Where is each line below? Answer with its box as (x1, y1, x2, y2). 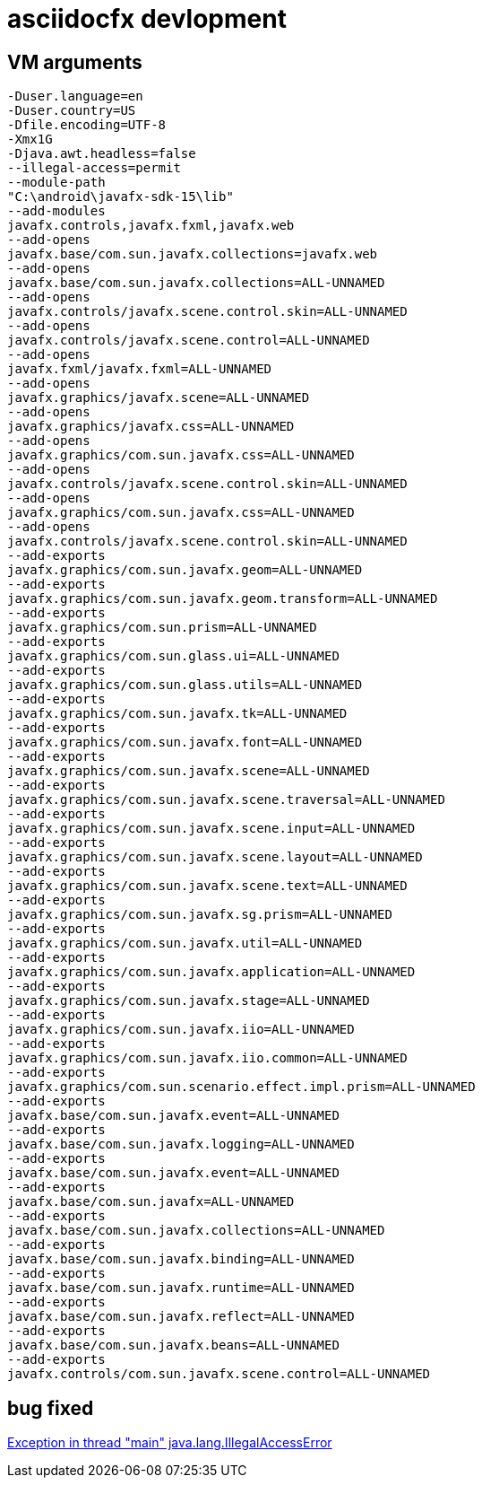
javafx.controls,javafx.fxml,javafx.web (7, 218, 295, 233)
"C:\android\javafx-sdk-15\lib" (7, 189, 234, 205)
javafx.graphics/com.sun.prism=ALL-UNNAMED (7, 620, 317, 635)
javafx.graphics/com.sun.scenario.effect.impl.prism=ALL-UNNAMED (7, 1079, 476, 1095)
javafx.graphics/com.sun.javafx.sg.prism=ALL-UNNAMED (7, 907, 392, 922)
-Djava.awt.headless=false (7, 146, 196, 162)
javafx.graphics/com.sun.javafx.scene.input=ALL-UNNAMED (7, 821, 416, 836)
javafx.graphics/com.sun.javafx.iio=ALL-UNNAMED (7, 1022, 355, 1037)
